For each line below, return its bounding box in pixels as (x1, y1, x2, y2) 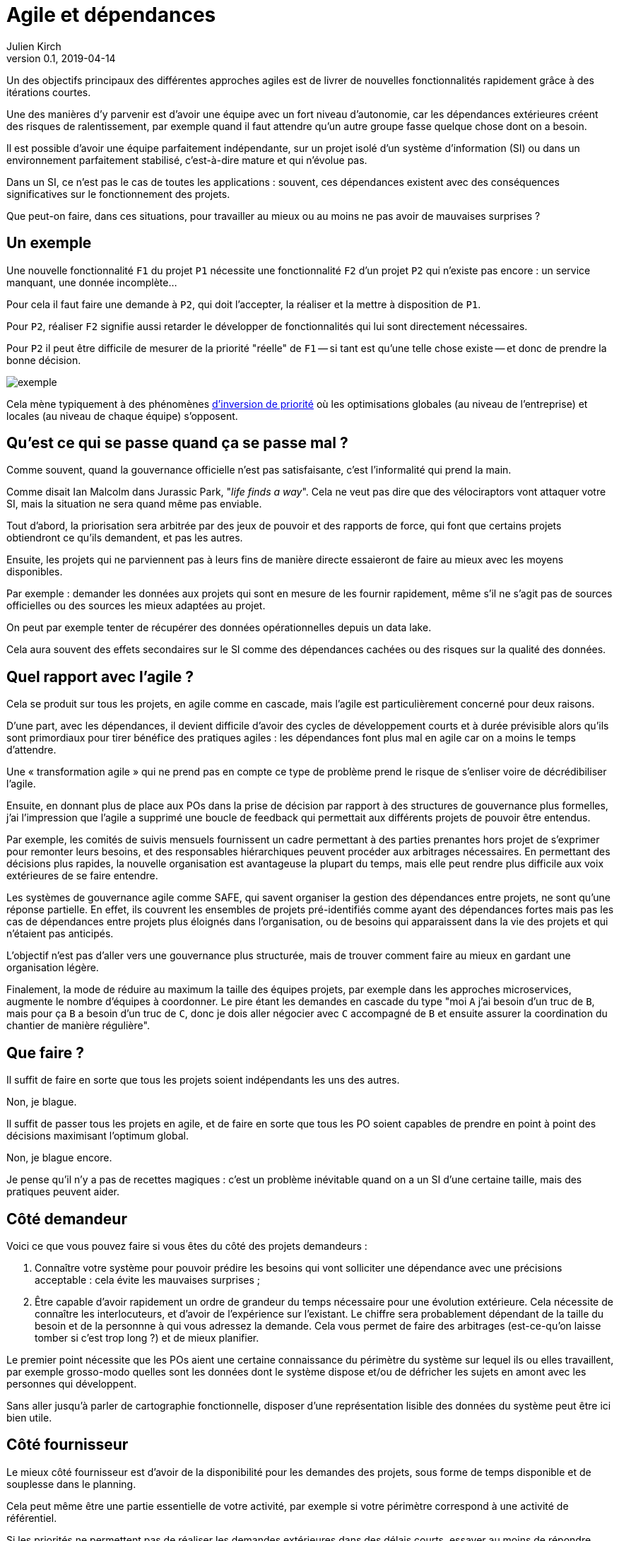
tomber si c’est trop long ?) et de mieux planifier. (35, 1331, 259, 1344)
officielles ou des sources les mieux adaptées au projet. (6, 599, 266, 612)
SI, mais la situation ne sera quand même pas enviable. (6, 498, 262, 510)
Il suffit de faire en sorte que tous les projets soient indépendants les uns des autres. (6, 1074, 400, 1086)
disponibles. (6, 566, 63, 578)
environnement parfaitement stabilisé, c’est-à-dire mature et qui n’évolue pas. (6, 153, 367, 166)
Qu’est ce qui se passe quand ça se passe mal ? (6, 434, 348, 452)
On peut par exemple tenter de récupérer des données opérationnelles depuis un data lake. (6, 621, 432, 634)
